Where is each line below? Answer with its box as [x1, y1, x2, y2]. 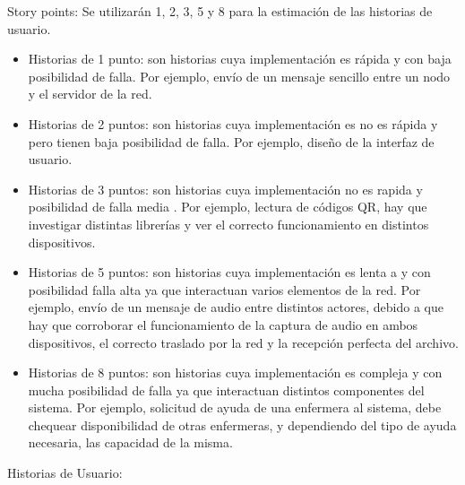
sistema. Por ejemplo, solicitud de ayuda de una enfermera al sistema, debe [28, 398, 442, 417]
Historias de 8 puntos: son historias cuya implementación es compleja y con [28, 363, 443, 382]
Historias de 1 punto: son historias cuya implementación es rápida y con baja [28, 49, 452, 68]
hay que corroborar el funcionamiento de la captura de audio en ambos [28, 315, 418, 333]
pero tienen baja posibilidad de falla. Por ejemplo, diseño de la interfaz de [28, 132, 435, 151]
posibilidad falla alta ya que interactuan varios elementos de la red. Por [28, 280, 421, 299]
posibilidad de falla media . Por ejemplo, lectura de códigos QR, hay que [28, 197, 427, 216]
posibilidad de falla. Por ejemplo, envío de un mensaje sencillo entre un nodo [28, 66, 451, 85]
